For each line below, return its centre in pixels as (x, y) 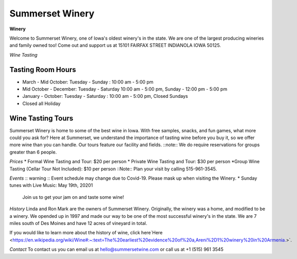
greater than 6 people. (33, 152)
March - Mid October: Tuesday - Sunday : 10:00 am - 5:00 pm (88, 82)
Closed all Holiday (42, 103)
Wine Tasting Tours (41, 118)
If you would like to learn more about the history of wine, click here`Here (86, 233)
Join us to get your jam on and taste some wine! (73, 197)
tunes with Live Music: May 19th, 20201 (51, 185)
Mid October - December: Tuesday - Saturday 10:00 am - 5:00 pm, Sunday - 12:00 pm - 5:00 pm (125, 89)
